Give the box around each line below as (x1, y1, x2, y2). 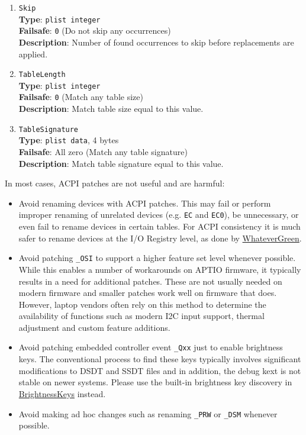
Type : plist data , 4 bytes (18, 134, 119, 146)
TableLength (18, 70, 66, 79)
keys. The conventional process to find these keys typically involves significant (18, 353, 301, 365)
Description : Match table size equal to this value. (18, 102, 204, 115)
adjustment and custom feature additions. (18, 321, 170, 333)
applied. (18, 47, 48, 60)
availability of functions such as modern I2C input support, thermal (18, 310, 265, 322)
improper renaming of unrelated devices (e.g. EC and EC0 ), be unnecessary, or (18, 208, 299, 221)
